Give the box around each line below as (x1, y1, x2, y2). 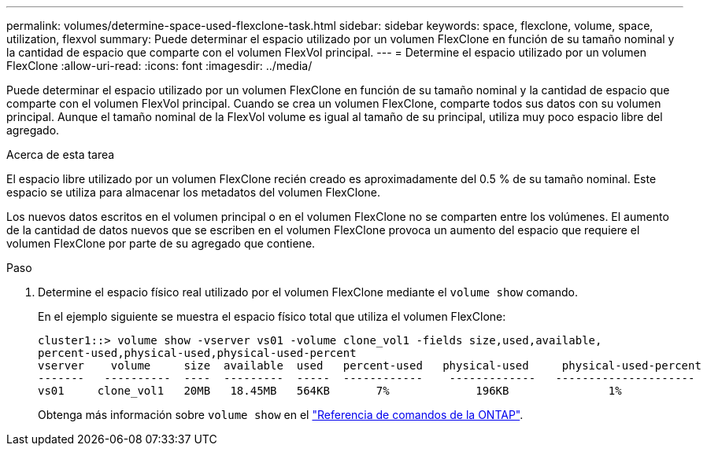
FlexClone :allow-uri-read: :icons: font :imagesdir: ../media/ (6, 59, 313, 72)
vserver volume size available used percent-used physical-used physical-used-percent (38, 359, 701, 372)
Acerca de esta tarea (6, 148, 115, 161)
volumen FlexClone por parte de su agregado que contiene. (6, 237, 316, 250)
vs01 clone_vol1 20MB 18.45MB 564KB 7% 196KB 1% (38, 384, 622, 397)
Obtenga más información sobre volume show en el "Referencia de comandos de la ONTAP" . (38, 408, 524, 421)
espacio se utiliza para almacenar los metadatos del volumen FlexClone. (6, 186, 381, 199)
